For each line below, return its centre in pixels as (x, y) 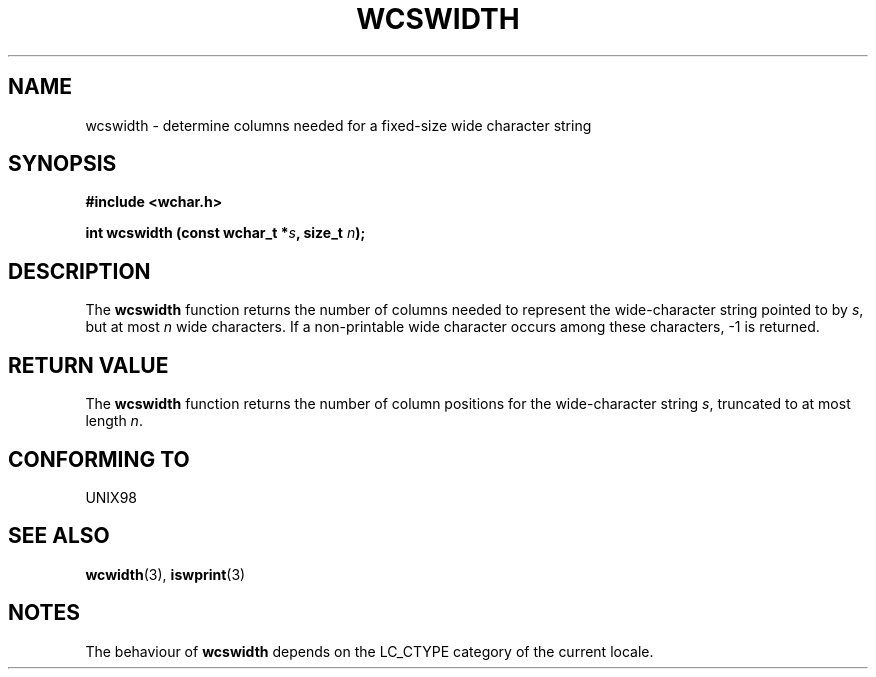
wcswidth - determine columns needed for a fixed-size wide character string (338, 125)
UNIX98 (111, 497)
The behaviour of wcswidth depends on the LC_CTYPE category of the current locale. (369, 651)
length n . (114, 421)
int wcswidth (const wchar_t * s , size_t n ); (225, 233)
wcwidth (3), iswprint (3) (165, 574)
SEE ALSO (59, 536)
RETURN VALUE (88, 365)
